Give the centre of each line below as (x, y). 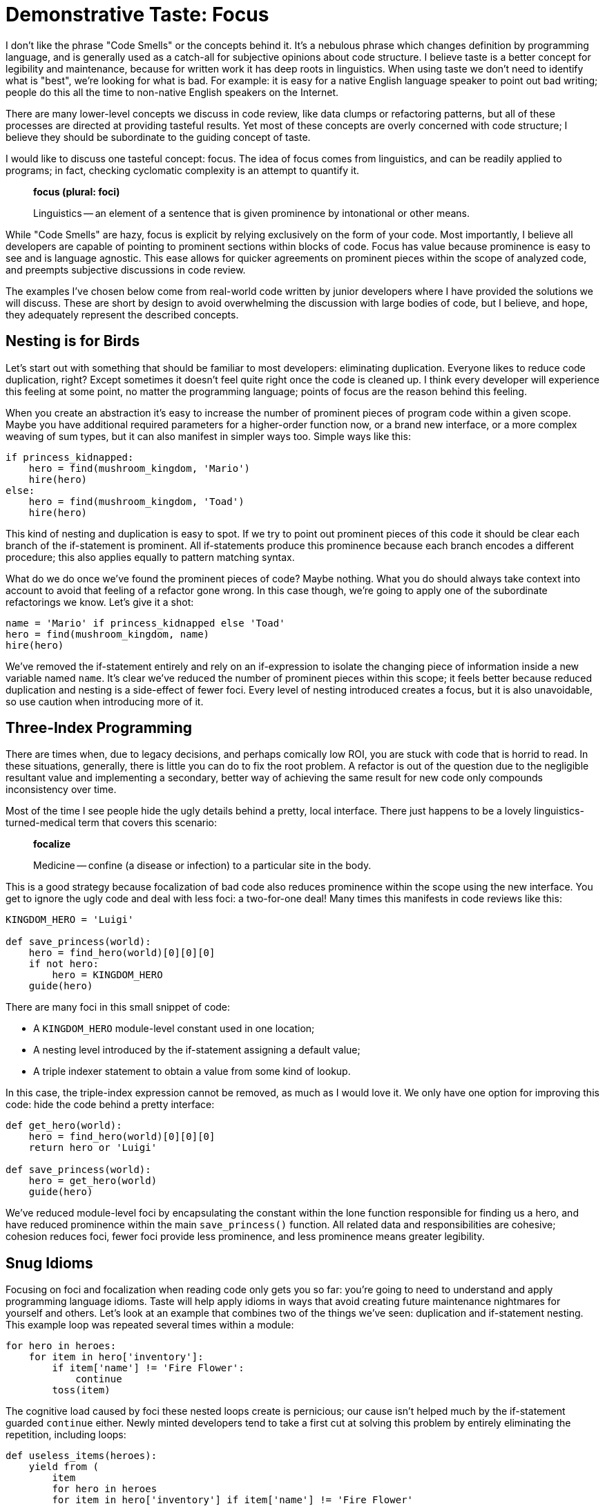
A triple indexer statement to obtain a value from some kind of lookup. (192, 1071)
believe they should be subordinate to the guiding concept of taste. (158, 137)
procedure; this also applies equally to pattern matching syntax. (150, 557)
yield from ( (64, 1467)
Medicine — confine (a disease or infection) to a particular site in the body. (202, 866)
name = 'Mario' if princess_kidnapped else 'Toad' (145, 623)
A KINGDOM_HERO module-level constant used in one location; (174, 1029)
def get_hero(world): (64, 1126)
